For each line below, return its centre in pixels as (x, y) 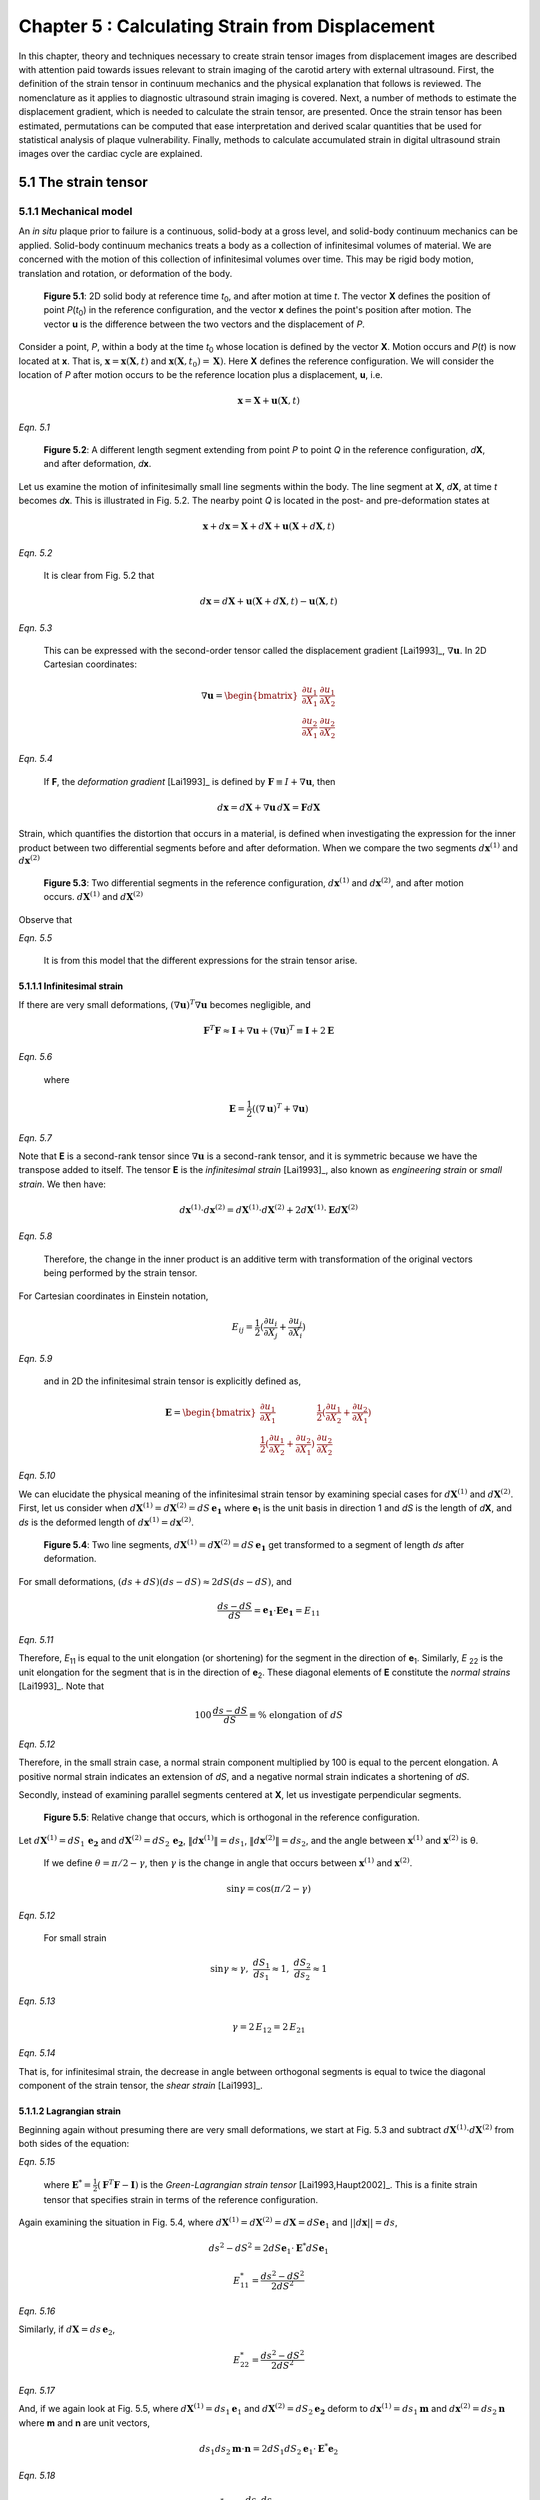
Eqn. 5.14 (37, 2053)
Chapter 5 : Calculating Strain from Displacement (226, 26)
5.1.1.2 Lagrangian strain (70, 2111)
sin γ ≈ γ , (229, 1969)
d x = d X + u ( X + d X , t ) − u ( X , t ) (269, 601)
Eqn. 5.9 (35, 1359)
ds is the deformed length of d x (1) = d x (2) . (106, 1521)
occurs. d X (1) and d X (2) (93, 896)
